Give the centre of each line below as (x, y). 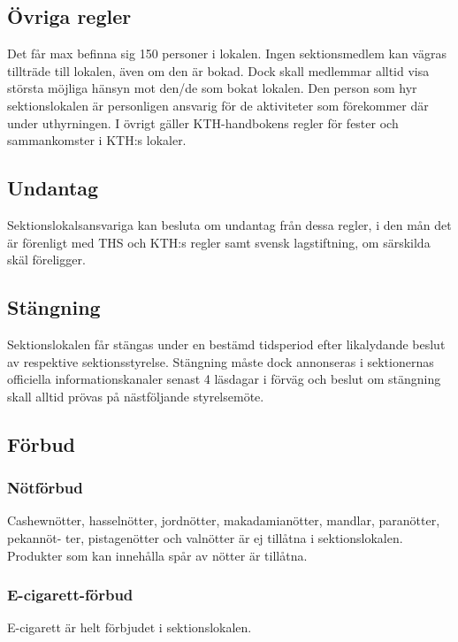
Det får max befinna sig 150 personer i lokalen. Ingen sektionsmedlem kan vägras (227, 53)
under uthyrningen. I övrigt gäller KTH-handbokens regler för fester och (203, 122)
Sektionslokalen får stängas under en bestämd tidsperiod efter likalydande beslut (226, 344)
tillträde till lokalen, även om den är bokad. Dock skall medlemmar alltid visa (218, 70)
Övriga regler (69, 16)
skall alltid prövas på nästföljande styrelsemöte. (136, 396)
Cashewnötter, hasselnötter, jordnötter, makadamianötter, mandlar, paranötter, (224, 520)
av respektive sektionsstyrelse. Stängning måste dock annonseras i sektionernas (221, 361)
